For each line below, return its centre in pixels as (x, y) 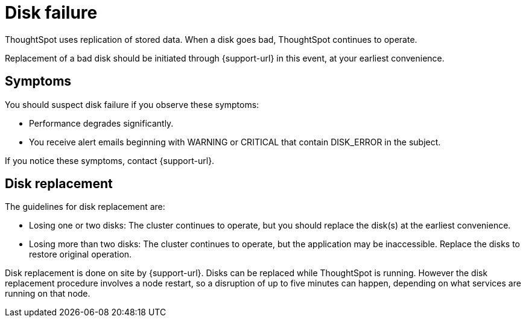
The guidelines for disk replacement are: (85, 207)
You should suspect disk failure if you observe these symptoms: (132, 104)
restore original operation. (81, 254)
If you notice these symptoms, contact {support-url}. (110, 160)
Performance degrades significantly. (101, 123)
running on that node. (48, 294)
